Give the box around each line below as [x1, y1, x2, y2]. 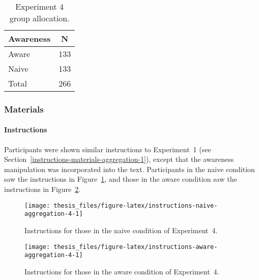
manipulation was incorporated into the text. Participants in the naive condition [4, 163, 255, 174]
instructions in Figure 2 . [4, 184, 81, 194]
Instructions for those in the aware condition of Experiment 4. [24, 266, 219, 276]
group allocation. [9, 12, 70, 24]
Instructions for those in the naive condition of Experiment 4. [24, 225, 218, 235]
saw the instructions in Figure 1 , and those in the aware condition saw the [4, 174, 237, 184]
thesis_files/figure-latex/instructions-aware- [53, 243, 218, 250]
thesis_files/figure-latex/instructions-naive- [53, 202, 218, 209]
